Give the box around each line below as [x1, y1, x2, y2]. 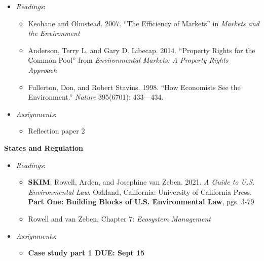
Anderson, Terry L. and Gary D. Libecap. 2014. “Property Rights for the [28, 45, 255, 55]
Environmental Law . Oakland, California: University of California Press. [28, 186, 252, 197]
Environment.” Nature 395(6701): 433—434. [28, 92, 164, 102]
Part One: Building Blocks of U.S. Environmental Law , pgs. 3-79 [28, 196, 254, 207]
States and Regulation [4, 142, 83, 153]
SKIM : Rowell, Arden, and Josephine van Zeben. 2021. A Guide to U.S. [28, 177, 255, 187]
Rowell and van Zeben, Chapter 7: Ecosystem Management [28, 213, 211, 224]
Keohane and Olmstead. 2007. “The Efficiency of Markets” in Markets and [28, 18, 259, 28]
